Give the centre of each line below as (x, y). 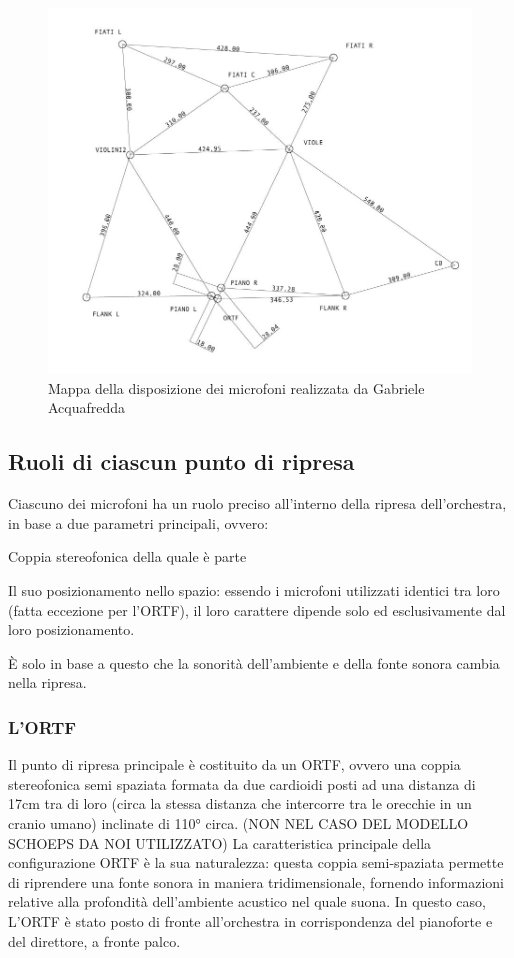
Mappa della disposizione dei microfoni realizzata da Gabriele (236, 387)
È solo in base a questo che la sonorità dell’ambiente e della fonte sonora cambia (254, 662)
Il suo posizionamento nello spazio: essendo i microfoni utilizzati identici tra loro (254, 590)
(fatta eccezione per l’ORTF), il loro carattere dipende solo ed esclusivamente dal (257, 609)
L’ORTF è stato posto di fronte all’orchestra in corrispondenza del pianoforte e (250, 921)
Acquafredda (87, 407)
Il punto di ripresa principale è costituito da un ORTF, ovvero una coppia (234, 764)
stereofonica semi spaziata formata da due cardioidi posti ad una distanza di (242, 783)
